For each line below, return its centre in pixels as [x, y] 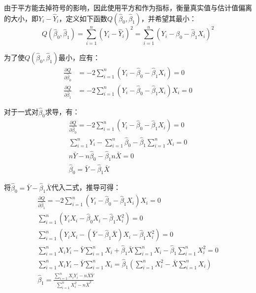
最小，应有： [80, 57]
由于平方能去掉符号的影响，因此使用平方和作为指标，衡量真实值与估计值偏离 [128, 7]
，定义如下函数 [83, 18]
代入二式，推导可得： [86, 187]
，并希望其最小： [169, 18]
